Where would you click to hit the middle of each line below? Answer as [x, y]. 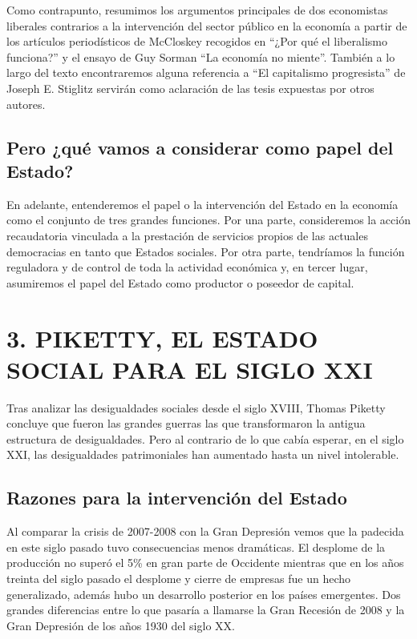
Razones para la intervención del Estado [177, 498]
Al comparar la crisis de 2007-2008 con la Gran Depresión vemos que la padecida [205, 531]
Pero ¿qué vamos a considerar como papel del [200, 147]
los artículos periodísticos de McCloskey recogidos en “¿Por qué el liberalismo [197, 41]
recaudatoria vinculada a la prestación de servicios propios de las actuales [187, 235]
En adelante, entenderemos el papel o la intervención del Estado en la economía [202, 204]
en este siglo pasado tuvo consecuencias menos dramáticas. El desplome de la [196, 547]
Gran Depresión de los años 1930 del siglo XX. [121, 625]
